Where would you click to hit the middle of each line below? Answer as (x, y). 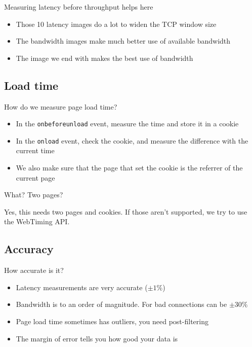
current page (35, 177)
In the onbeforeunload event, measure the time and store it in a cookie (127, 124)
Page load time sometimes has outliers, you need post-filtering (112, 321)
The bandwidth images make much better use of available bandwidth (123, 41)
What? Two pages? (34, 195)
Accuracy (29, 249)
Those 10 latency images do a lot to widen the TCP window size (116, 24)
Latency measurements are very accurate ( (82, 287)
